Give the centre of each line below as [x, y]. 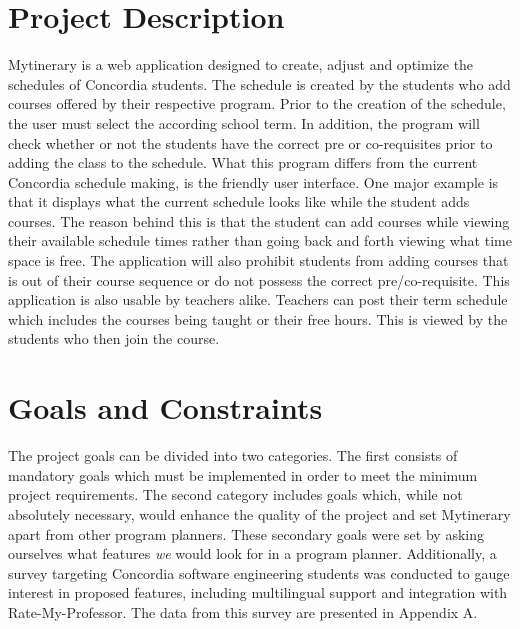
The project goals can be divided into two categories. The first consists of [233, 455]
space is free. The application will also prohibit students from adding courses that [258, 260]
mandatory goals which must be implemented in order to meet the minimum [243, 474]
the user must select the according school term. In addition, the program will [244, 122]
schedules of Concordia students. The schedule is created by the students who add [259, 83]
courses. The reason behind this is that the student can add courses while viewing [259, 220]
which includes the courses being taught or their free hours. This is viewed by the [258, 318]
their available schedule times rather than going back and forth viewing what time [260, 240]
